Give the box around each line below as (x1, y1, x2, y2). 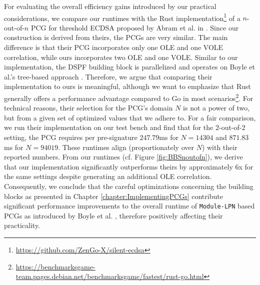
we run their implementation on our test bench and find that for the (4, 122, 213, 132)
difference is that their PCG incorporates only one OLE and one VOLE (4, 42, 223, 52)
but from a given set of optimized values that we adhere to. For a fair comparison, (4, 112, 256, 122)
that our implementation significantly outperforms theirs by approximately (4, 161, 233, 171)
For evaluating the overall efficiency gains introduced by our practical (4, 1, 216, 11)
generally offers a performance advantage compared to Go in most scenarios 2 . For (4, 91, 253, 103)
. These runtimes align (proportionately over (58, 141, 194, 152)
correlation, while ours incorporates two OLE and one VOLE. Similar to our (4, 51, 238, 62)
